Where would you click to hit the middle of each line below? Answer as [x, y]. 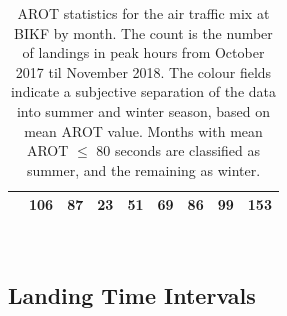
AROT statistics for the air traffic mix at [143, 13]
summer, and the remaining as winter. [143, 169]
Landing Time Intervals [132, 295]
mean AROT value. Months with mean [143, 130]
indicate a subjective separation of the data [143, 91]
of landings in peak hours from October [143, 52]
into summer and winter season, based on [143, 110]
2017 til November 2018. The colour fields [143, 71]
